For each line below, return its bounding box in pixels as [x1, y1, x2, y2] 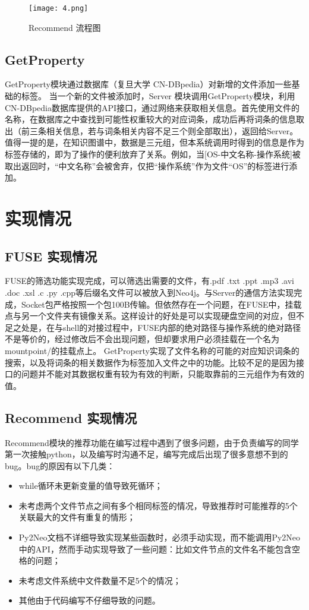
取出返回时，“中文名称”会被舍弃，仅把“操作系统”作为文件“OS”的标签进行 [5, 159, 289, 172]
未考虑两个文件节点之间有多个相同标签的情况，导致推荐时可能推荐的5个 [18, 499, 298, 511]
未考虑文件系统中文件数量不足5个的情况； [18, 574, 181, 586]
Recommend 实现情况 [5, 408, 137, 426]
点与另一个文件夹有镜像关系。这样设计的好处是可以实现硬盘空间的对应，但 [5, 309, 296, 322]
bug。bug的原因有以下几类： [5, 459, 115, 472]
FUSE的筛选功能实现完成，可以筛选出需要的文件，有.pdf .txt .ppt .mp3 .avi [5, 274, 294, 287]
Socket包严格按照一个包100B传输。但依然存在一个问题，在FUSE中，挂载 [21, 298, 302, 310]
